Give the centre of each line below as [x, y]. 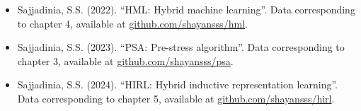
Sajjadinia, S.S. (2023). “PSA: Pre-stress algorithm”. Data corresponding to [181, 47]
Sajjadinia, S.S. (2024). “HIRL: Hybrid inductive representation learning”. [178, 84]
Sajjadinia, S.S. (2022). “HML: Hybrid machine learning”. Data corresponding [186, 9]
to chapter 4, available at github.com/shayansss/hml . [132, 23]
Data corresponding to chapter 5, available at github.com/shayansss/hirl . [176, 98]
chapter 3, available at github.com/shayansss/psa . [125, 60]
